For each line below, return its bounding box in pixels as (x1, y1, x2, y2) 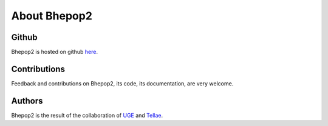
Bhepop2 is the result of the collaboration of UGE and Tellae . (11, 111, 163, 119)
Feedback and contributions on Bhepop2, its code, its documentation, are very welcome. (11, 79, 234, 87)
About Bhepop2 (11, 9, 92, 22)
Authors (11, 96, 43, 106)
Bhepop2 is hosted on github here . (11, 48, 98, 56)
